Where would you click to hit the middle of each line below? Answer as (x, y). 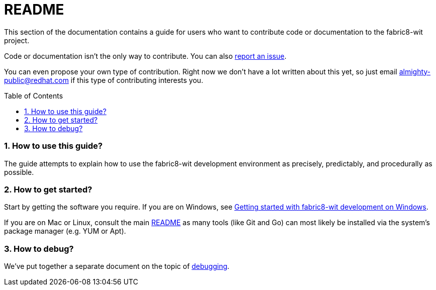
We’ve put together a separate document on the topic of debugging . (117, 266)
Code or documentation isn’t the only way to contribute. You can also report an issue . (145, 56)
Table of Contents (34, 95)
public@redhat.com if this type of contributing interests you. (104, 80)
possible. (19, 172)
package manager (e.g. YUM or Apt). (65, 231)
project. (17, 40)
